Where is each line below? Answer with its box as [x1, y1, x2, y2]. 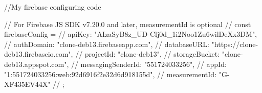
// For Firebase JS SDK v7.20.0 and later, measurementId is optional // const [4, 18, 251, 29]
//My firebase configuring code [4, 2, 101, 12]
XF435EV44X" [4, 79, 51, 89]
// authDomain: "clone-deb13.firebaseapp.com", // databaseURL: [4, 38, 209, 49]
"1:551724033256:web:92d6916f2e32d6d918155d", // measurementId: [4, 68, 217, 79]
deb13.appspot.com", [4, 58, 69, 69]
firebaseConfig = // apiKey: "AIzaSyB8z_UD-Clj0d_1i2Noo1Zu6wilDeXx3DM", [4, 29, 257, 39]
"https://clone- [211, 38, 258, 49]
